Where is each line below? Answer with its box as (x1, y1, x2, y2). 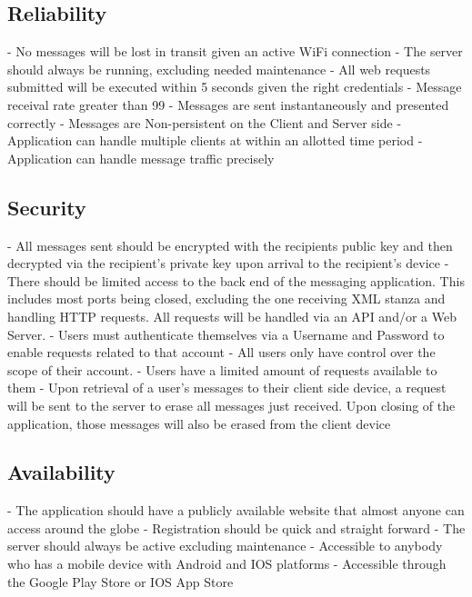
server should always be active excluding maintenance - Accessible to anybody (7, 536, 443, 555)
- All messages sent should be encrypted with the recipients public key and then (7, 235, 453, 254)
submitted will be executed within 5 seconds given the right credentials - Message (7, 77, 462, 96)
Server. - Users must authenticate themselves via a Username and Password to (7, 324, 445, 343)
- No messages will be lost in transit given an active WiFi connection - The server (7, 42, 463, 61)
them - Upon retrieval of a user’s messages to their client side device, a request (7, 378, 447, 397)
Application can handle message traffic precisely (7, 148, 275, 167)
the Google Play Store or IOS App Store (7, 572, 234, 591)
